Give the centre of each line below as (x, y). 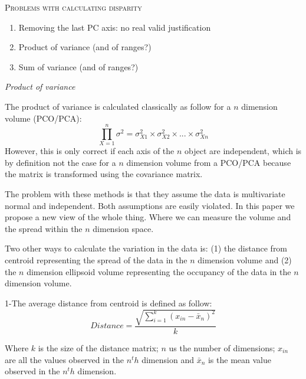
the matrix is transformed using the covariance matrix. (104, 174)
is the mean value (239, 359)
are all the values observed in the (65, 359)
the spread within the (44, 228)
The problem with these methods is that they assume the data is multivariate (145, 194)
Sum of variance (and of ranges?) (78, 66)
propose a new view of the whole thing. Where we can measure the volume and (148, 217)
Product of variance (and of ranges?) (85, 47)
